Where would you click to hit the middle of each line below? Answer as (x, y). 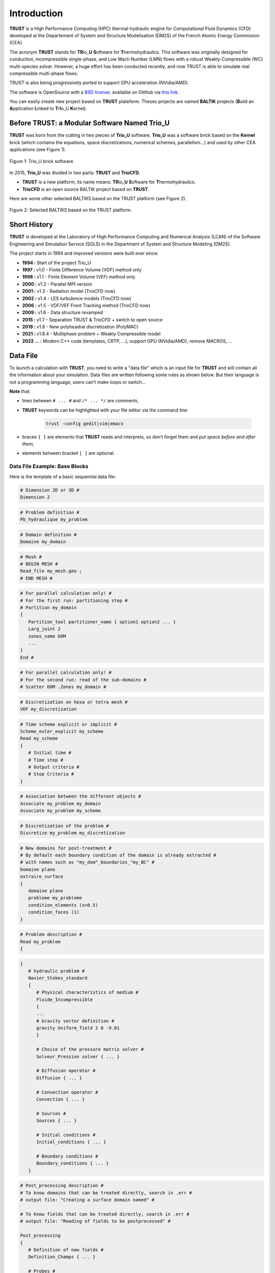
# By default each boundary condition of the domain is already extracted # (118, 855)
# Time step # (46, 760)
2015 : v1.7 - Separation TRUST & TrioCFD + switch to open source (92, 320)
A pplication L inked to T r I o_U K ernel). (48, 108)
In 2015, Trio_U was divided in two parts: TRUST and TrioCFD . (75, 173)
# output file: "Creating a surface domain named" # (87, 1200)
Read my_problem (40, 942)
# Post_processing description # (62, 1186)
